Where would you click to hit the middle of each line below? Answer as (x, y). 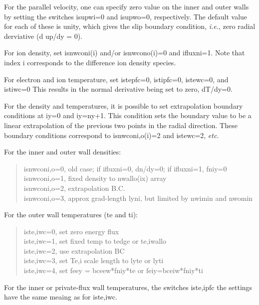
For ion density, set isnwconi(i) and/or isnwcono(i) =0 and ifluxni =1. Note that (125, 53)
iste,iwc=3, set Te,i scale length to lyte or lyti (94, 260)
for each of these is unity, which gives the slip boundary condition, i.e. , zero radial (130, 26)
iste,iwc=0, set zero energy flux (71, 231)
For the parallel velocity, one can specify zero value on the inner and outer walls (127, 6)
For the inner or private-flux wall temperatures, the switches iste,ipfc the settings (128, 287)
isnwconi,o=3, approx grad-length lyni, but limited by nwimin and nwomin (138, 198)
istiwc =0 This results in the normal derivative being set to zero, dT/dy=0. (118, 89)
